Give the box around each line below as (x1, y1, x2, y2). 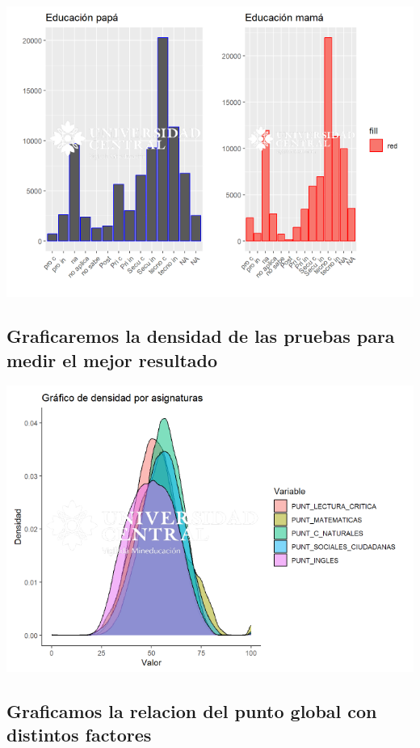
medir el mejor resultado (6, 347, 218, 372)
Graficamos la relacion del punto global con (6, 699, 377, 724)
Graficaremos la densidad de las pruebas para (6, 323, 395, 349)
